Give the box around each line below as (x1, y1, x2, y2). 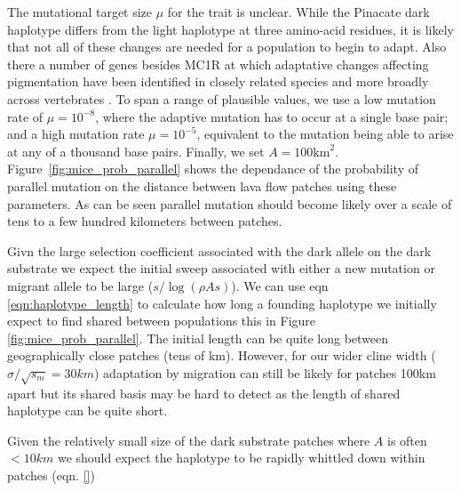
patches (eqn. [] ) (7, 466, 95, 485)
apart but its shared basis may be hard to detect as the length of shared (7, 383, 401, 402)
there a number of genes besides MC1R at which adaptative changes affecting (7, 54, 429, 73)
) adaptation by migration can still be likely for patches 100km (94, 363, 436, 382)
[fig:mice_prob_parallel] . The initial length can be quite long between (7, 328, 389, 347)
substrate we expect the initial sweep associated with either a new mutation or (7, 259, 435, 278)
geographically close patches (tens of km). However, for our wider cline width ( (7, 346, 436, 365)
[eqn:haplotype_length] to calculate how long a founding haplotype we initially (7, 294, 437, 312)
